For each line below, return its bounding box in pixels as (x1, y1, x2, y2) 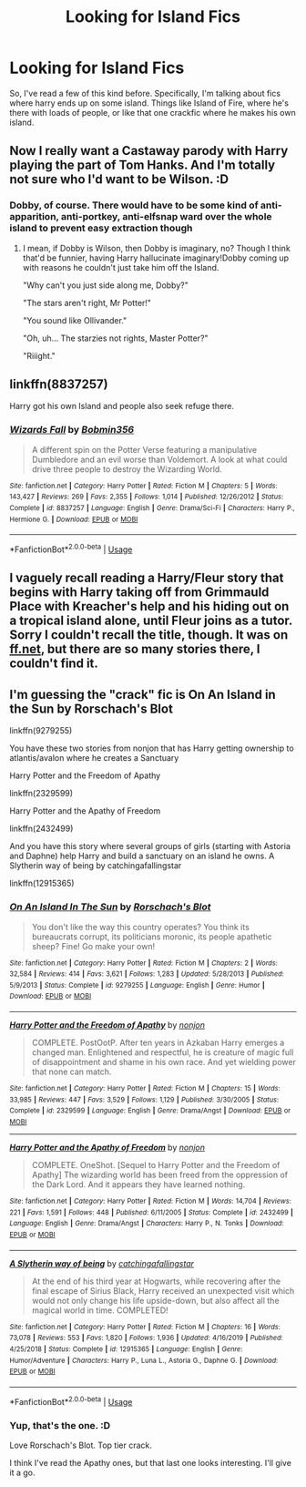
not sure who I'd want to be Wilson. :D (9, 171, 229, 188)
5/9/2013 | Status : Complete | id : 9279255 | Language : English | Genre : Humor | (9, 980, 266, 990)
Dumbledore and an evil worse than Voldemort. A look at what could (31, 454, 288, 465)
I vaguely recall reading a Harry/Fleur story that (9, 570, 284, 586)
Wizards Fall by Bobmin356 (9, 424, 135, 436)
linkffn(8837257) (9, 376, 108, 393)
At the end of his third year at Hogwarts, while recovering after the (31, 1276, 280, 1287)
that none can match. (31, 1066, 112, 1077)
